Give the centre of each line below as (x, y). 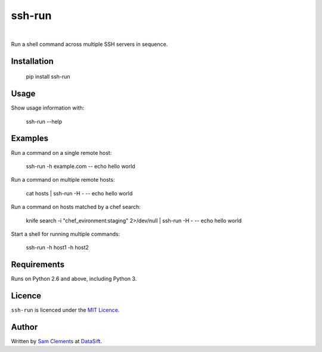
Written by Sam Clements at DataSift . (57, 341)
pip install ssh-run (48, 77)
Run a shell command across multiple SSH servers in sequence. (89, 44)
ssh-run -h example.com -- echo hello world (80, 166)
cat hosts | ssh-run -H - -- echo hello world (79, 193)
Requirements (38, 265)
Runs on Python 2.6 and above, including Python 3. (74, 279)
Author (24, 327)
